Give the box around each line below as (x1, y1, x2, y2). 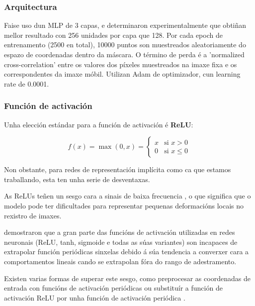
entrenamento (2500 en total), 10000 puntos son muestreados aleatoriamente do (4, 39, 246, 50)
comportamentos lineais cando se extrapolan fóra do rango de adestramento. (4, 256, 237, 266)
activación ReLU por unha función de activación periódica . (4, 292, 185, 303)
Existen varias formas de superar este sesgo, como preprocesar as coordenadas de (4, 273, 251, 283)
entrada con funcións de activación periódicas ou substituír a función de (4, 283, 223, 293)
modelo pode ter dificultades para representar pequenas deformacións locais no (4, 200, 244, 210)
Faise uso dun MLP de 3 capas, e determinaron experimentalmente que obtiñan (4, 20, 247, 30)
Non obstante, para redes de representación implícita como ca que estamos (4, 164, 231, 175)
